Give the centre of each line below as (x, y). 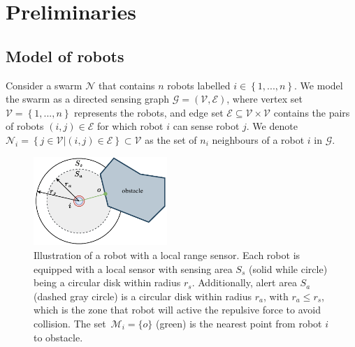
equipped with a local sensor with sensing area (133, 268)
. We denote (272, 126)
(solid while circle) (288, 268)
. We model (319, 85)
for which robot (130, 126)
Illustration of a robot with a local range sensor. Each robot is (167, 254)
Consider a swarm (44, 85)
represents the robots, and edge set (149, 112)
